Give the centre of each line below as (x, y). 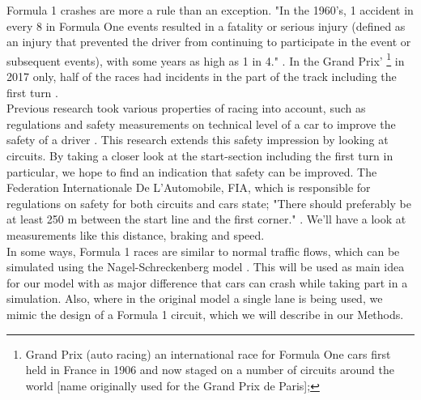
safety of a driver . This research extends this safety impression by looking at (198, 140)
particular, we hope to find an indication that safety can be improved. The (192, 171)
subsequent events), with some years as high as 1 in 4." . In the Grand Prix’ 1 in (206, 59)
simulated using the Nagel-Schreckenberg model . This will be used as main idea (206, 267)
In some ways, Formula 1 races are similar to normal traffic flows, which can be (203, 251)
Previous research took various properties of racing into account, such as (186, 108)
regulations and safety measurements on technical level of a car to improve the (201, 123)
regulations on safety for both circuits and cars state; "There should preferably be (209, 203)
